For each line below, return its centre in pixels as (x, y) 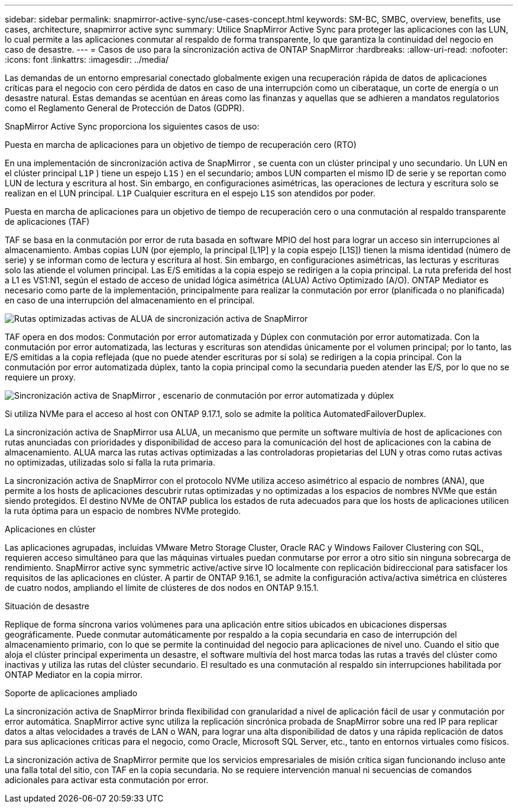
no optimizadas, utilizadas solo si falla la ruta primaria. (110, 462)
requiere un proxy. (40, 377)
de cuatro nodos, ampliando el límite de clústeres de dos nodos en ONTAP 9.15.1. (162, 588)
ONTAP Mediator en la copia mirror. (74, 675)
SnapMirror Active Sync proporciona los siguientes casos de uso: (132, 126)
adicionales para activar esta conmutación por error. (107, 780)
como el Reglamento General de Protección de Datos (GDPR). (125, 108)
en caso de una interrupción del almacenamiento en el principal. (130, 300)
